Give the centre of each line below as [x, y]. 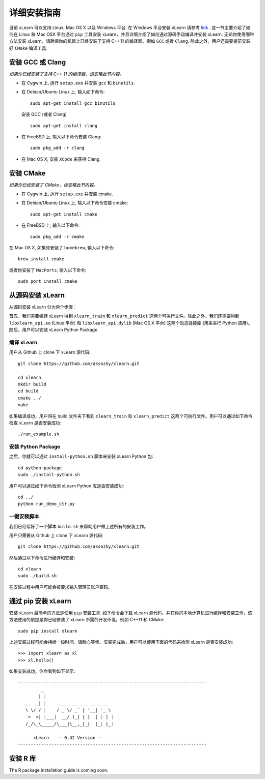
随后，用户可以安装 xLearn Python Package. [54, 330]
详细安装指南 [35, 13]
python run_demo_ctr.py [46, 504]
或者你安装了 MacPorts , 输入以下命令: [48, 270]
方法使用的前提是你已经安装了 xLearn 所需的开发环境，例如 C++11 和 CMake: [87, 620]
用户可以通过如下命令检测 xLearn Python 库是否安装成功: [66, 486]
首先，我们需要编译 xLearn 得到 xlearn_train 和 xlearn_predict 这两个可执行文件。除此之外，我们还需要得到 [124, 316]
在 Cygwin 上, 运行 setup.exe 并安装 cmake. [67, 194]
